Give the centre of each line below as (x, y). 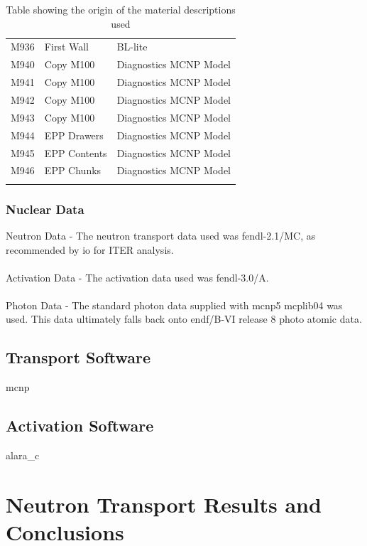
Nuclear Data (45, 209)
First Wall (67, 47)
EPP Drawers (74, 135)
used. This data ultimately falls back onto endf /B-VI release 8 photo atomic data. (184, 319)
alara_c (23, 455)
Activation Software (80, 425)
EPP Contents (76, 152)
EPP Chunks (73, 170)
